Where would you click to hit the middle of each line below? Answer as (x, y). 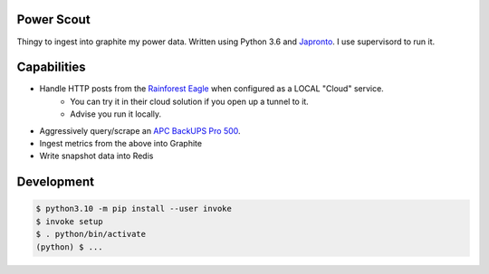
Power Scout (53, 19)
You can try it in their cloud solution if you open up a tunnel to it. (190, 101)
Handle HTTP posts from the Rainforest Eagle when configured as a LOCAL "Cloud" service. (211, 89)
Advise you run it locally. (116, 114)
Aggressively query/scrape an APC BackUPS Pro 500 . (140, 130)
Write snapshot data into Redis (96, 156)
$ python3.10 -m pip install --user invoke (134, 209)
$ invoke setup (69, 221)
